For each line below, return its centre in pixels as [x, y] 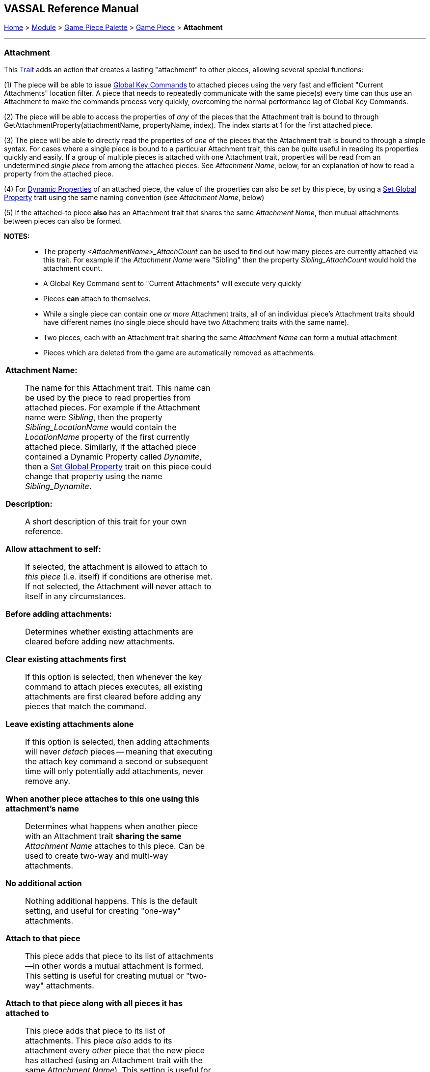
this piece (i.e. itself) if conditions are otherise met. [119, 577]
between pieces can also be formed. [63, 221]
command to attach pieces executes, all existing [114, 687]
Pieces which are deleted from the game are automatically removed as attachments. [179, 353]
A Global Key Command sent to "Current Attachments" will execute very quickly [172, 284]
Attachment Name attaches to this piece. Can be [115, 846]
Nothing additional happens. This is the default [111, 901]
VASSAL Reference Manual [71, 9]
